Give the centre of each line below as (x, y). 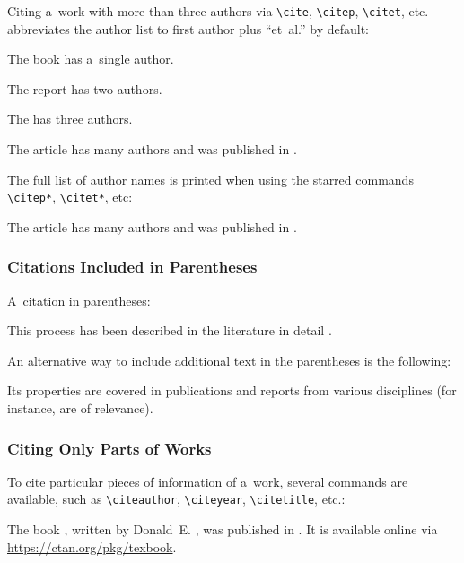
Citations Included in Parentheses (132, 267)
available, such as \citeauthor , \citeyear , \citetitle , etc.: (176, 499)
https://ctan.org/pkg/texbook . (92, 546)
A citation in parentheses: (79, 300)
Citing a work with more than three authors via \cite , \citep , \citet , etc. (218, 11)
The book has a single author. (91, 59)
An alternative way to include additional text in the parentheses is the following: (229, 360)
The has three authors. (70, 119)
